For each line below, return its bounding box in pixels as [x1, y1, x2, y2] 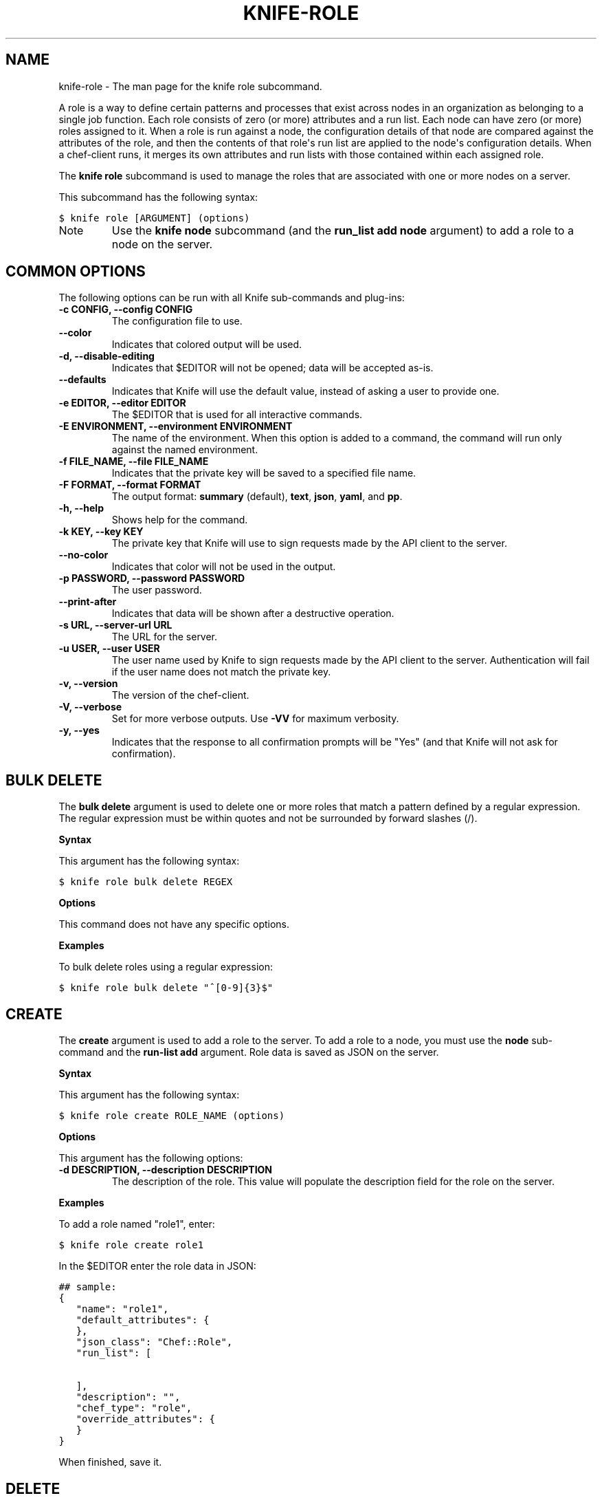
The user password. [111, 584, 202, 596]
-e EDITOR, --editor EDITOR [58, 397, 186, 409]
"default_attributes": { [76, 1314, 210, 1326]
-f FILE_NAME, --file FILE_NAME [58, 455, 209, 468]
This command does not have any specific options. [58, 918, 290, 931]
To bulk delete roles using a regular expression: [58, 961, 273, 973]
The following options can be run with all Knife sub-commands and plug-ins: [58, 292, 405, 304]
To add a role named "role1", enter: [58, 1218, 215, 1230]
